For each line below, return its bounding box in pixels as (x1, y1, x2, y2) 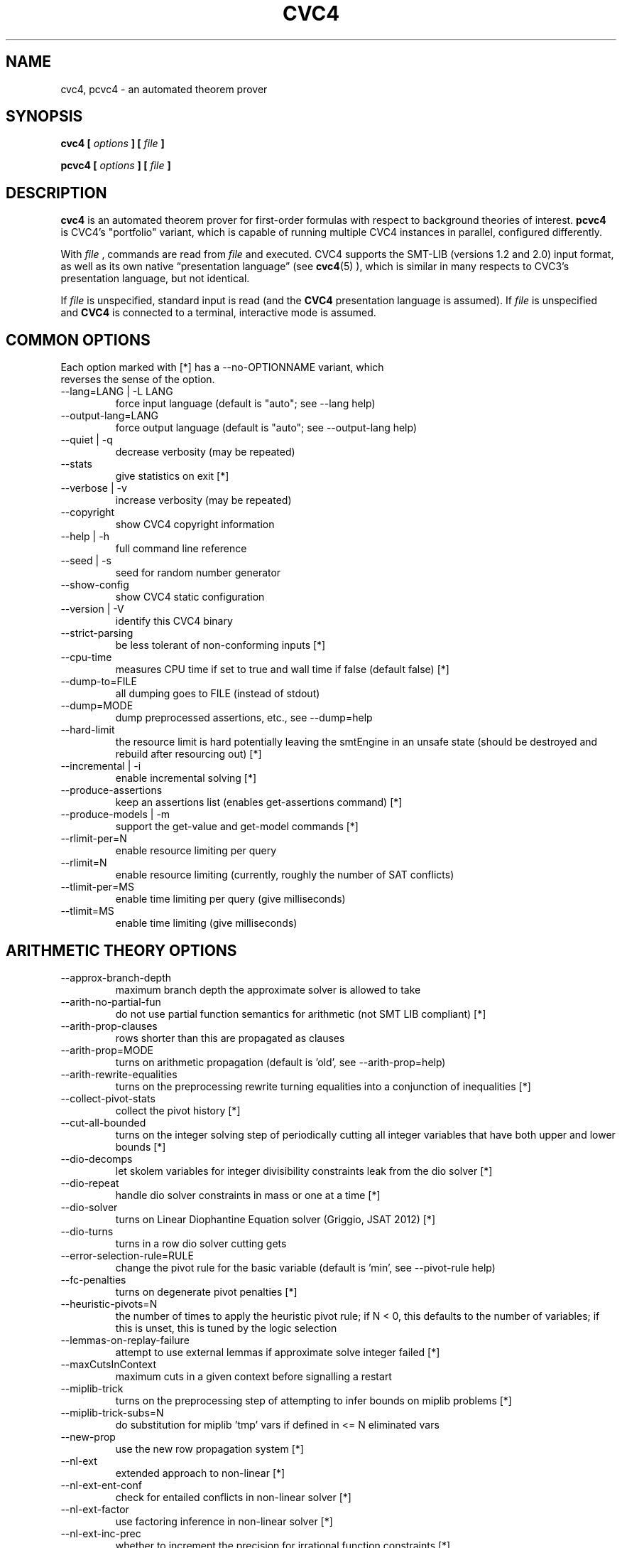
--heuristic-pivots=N (60, 1297, 158, 1310)
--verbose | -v (60, 482, 127, 495)
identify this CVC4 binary (115, 615, 233, 628)
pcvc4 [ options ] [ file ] (60, 159, 171, 172)
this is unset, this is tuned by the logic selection (115, 1321, 337, 1334)
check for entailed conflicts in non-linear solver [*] (115, 1490, 351, 1503)
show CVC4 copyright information (115, 518, 275, 531)
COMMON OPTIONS (6, 330, 151, 349)
